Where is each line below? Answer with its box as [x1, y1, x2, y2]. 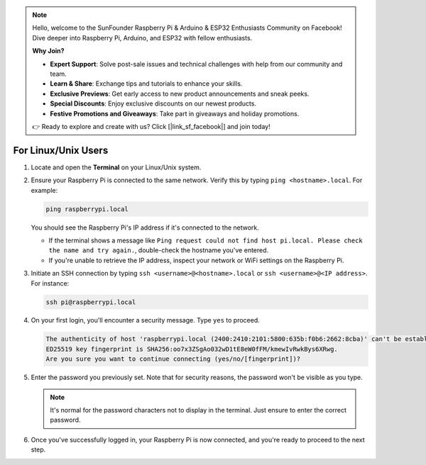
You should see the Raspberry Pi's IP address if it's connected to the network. [31, 223, 259, 232]
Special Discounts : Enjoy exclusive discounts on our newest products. [50, 99, 257, 108]
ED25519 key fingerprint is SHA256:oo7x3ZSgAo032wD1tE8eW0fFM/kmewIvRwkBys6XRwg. [45, 344, 339, 353]
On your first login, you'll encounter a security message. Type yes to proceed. [31, 316, 261, 325]
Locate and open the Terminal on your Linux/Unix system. [31, 163, 202, 172]
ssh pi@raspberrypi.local [45, 298, 136, 306]
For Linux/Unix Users [13, 144, 109, 156]
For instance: [31, 279, 70, 287]
